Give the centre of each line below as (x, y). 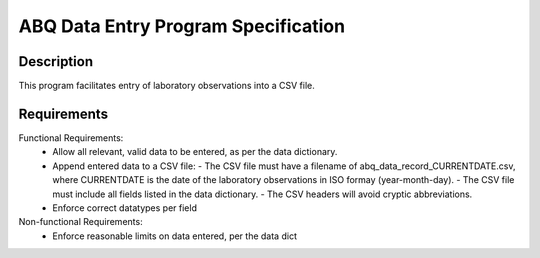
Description (56, 61)
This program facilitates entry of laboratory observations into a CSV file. (166, 86)
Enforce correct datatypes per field (124, 207)
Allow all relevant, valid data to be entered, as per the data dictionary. (195, 152)
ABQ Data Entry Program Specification (181, 26)
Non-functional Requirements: (81, 222)
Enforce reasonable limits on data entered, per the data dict (174, 236)
